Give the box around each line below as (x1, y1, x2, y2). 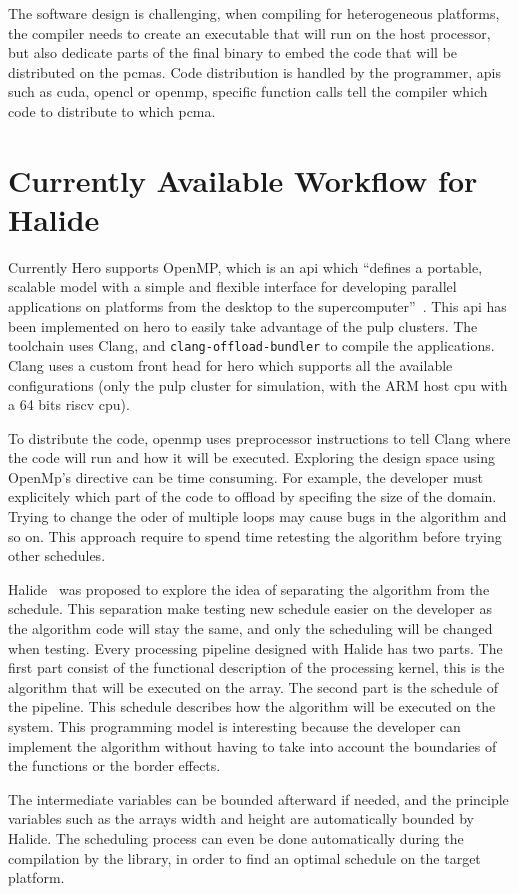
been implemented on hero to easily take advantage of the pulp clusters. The (8, 315, 478, 336)
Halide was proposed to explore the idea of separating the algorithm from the (8, 578, 490, 599)
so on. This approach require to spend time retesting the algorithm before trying (8, 525, 502, 546)
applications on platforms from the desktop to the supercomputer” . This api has (8, 296, 507, 317)
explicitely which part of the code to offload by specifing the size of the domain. (8, 486, 497, 507)
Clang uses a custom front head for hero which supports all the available (8, 354, 453, 375)
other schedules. (8, 545, 106, 566)
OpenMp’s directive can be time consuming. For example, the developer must (8, 466, 483, 487)
